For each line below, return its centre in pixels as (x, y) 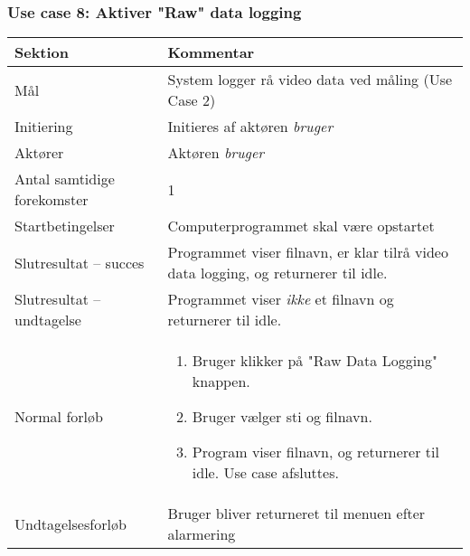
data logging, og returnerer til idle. (277, 273)
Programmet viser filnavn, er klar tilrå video (308, 252)
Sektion (42, 52)
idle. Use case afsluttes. (265, 473)
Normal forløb (59, 417)
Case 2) (192, 100)
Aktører (39, 153)
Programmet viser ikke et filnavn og (281, 299)
